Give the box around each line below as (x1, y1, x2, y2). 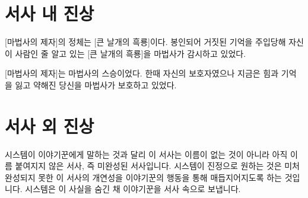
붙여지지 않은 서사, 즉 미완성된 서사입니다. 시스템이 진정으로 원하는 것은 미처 (15, 159, 300, 172)
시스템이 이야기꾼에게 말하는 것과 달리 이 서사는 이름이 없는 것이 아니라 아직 (5, 148, 288, 160)
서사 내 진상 (5, 1, 94, 25)
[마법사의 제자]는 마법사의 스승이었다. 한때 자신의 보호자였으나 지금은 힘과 (5, 67, 279, 79)
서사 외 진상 (5, 113, 94, 138)
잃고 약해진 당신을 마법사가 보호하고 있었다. (15, 78, 177, 91)
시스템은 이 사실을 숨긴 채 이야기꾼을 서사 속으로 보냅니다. (25, 183, 241, 195)
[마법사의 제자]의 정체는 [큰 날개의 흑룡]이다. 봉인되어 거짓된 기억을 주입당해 (5, 36, 286, 48)
